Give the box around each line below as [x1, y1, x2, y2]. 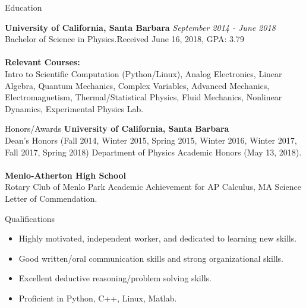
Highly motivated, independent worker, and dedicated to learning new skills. [18, 232, 297, 245]
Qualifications [5, 212, 55, 224]
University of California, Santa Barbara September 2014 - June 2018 [5, 21, 276, 33]
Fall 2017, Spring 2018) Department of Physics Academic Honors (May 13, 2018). [5, 145, 302, 158]
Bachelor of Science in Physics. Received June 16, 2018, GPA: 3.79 [5, 33, 244, 45]
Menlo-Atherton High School [5, 169, 127, 181]
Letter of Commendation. [5, 192, 97, 204]
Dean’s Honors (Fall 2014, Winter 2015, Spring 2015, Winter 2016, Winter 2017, [5, 134, 297, 146]
